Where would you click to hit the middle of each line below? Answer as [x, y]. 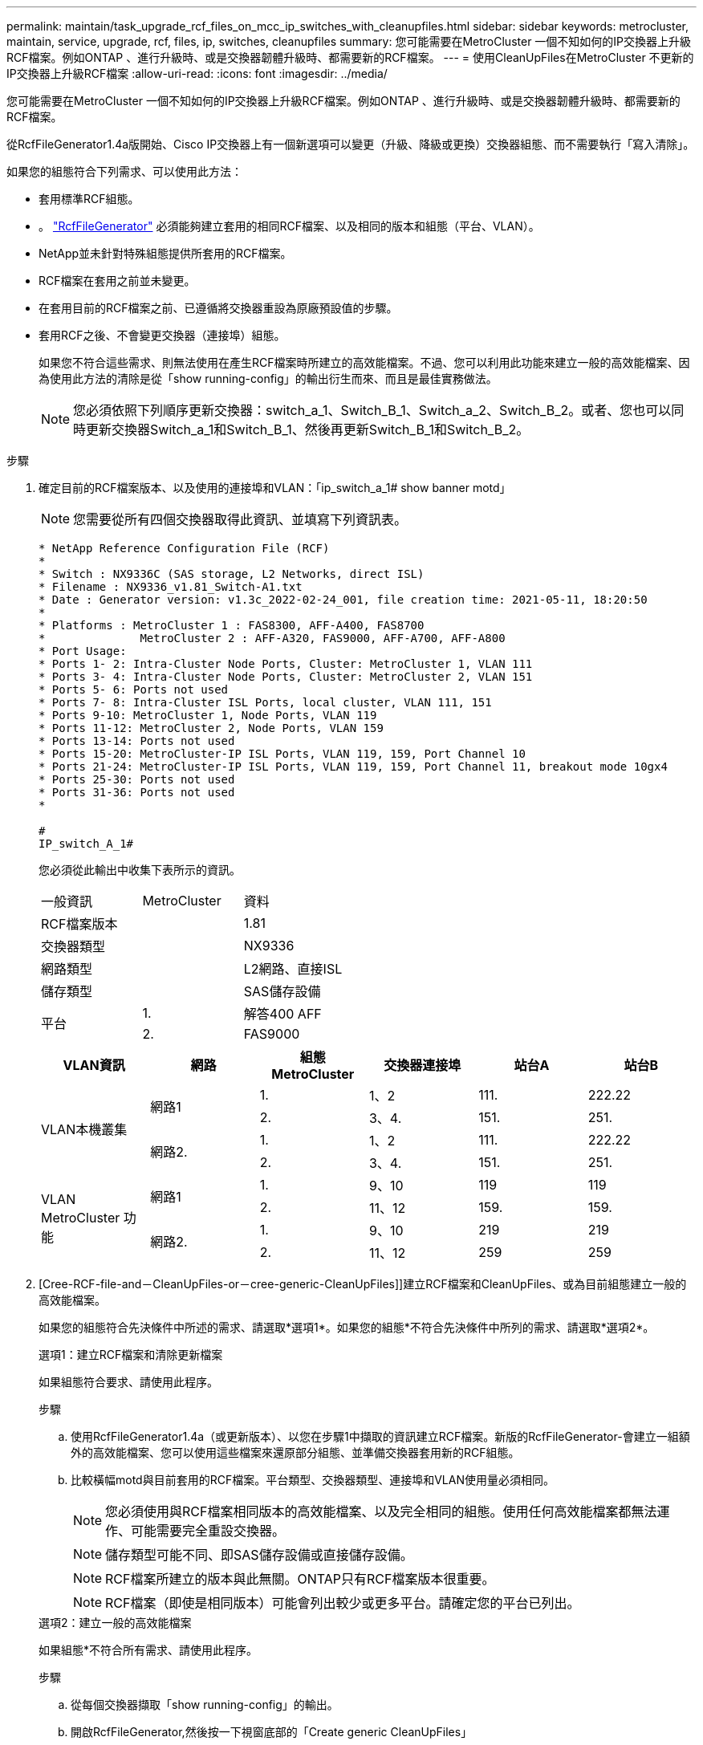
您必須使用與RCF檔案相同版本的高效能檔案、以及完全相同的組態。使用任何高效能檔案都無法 [381, 1511]
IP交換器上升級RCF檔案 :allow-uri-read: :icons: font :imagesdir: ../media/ [197, 73]
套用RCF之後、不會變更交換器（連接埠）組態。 [162, 335]
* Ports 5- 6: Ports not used [134, 689]
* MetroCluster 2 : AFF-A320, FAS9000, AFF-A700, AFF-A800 [272, 638]
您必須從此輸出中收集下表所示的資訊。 [140, 870]
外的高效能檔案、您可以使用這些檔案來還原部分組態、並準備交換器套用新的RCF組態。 [295, 1452]
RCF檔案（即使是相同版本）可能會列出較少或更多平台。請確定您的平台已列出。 [343, 1603]
